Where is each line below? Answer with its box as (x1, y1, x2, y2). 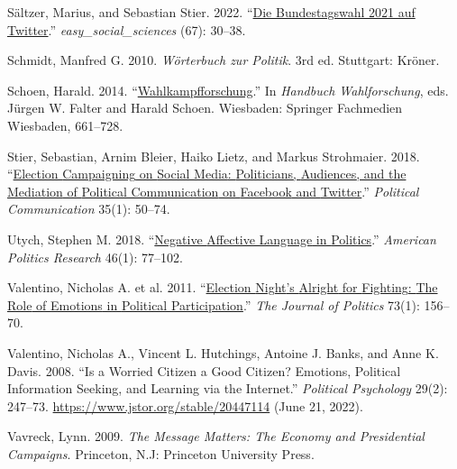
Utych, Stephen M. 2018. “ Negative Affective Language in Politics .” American (7, 229, 436, 248)
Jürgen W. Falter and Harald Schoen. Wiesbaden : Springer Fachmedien (7, 98, 403, 117)
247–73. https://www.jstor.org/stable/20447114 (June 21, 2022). (7, 396, 363, 415)
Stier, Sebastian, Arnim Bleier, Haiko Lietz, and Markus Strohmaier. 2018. (7, 146, 420, 165)
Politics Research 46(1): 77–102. (7, 247, 183, 266)
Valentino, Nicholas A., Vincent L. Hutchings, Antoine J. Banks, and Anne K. (7, 343, 439, 362)
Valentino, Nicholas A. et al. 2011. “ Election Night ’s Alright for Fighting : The (7, 278, 438, 297)
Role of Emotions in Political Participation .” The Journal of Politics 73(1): (7, 295, 420, 314)
